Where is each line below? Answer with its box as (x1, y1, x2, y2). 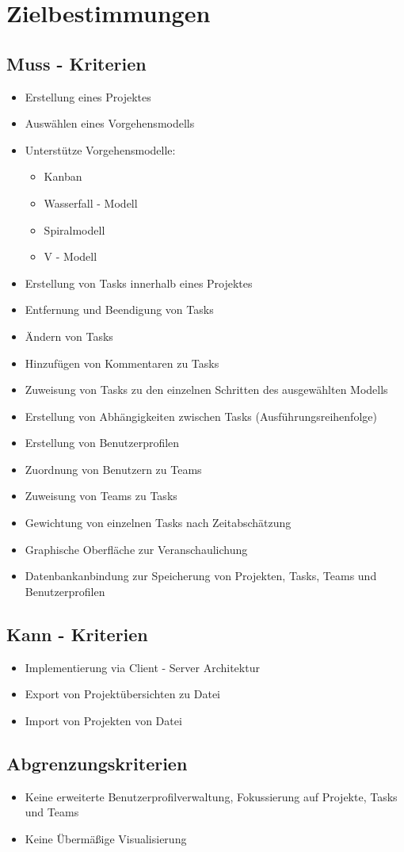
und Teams (25, 804, 79, 820)
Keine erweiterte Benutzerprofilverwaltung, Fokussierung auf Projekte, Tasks (25, 788, 398, 804)
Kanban (44, 168, 82, 185)
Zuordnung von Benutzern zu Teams (25, 460, 202, 477)
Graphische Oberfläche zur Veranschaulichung (25, 541, 248, 557)
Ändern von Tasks (25, 327, 113, 344)
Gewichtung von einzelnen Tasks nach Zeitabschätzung (25, 514, 292, 531)
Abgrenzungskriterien (6, 751, 188, 775)
